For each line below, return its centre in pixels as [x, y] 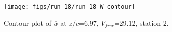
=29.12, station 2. [141, 22]
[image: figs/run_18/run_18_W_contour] [70, 7]
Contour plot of [28, 22]
